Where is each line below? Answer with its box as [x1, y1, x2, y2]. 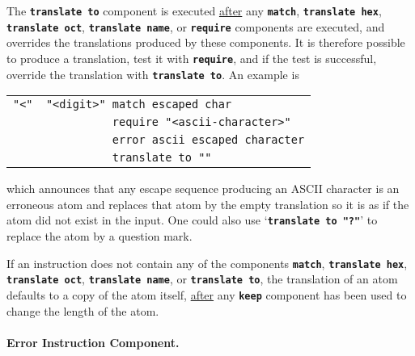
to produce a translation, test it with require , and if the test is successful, [6, 49, 377, 66]
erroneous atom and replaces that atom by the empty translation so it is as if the [6, 195, 409, 212]
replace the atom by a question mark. [6, 228, 193, 245]
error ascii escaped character [112, 133, 305, 147]
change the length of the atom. [6, 302, 159, 319]
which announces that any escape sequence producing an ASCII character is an [6, 180, 400, 197]
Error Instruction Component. [6, 333, 180, 350]
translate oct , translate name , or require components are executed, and [6, 18, 385, 35]
